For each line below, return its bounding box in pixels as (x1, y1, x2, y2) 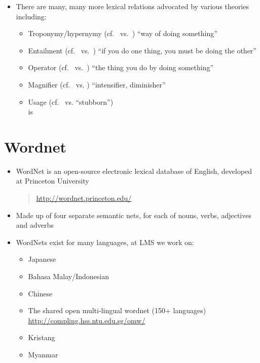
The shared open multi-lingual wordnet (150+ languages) (28, 305, 206, 316)
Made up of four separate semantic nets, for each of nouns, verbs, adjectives (16, 209, 251, 220)
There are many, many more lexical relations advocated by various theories (16, 1, 249, 11)
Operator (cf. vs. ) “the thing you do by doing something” (28, 62, 214, 73)
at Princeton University (16, 175, 89, 186)
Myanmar (28, 349, 58, 359)
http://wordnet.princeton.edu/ (36, 193, 132, 203)
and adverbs (16, 220, 54, 230)
